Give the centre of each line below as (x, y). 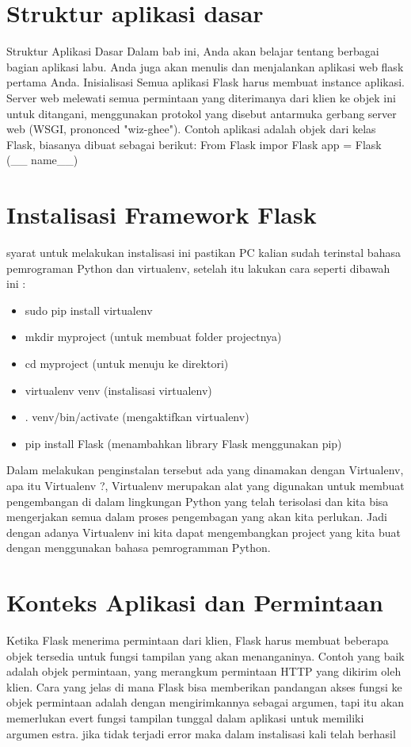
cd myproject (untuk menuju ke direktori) (127, 363)
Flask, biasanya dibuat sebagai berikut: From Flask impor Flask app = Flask (194, 144)
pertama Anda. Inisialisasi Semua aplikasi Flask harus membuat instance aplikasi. (205, 82)
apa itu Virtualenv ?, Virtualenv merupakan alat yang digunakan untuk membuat (205, 485)
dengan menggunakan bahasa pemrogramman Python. (139, 548)
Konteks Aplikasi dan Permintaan (195, 602)
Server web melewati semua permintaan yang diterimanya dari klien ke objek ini (201, 97)
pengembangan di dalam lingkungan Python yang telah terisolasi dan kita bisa (198, 501)
